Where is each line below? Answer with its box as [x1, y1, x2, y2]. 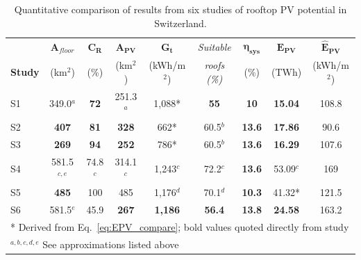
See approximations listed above [42, 237, 179, 252]
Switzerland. [154, 15, 207, 30]
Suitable [197, 40, 231, 54]
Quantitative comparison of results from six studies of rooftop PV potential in [14, 2, 347, 16]
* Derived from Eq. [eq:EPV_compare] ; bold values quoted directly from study [10, 220, 349, 234]
